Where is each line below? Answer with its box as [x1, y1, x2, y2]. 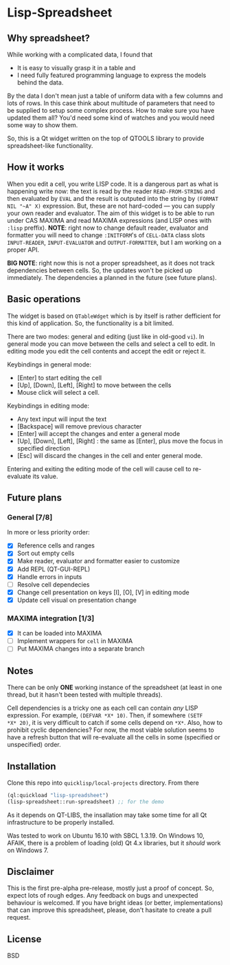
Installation [7, 760, 56, 772]
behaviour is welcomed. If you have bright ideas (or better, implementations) [7, 899, 223, 907]
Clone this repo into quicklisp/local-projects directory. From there [7, 779, 199, 787]
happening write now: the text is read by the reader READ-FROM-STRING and [7, 187, 216, 195]
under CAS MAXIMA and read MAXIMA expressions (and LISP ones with [7, 216, 211, 224]
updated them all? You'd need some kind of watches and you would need [7, 113, 215, 122]
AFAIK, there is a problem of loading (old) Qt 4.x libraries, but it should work [7, 838, 221, 847]
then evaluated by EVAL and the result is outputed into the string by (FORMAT [7, 194, 218, 202]
